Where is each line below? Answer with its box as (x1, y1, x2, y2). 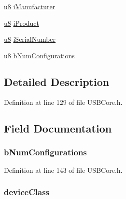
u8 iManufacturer (4, 1, 56, 11)
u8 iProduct (4, 17, 40, 28)
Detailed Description (4, 74, 110, 89)
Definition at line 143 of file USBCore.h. (4, 165, 123, 175)
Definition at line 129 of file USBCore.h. (4, 97, 123, 107)
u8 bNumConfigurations (4, 50, 75, 60)
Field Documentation (4, 120, 112, 135)
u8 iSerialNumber (4, 34, 56, 44)
